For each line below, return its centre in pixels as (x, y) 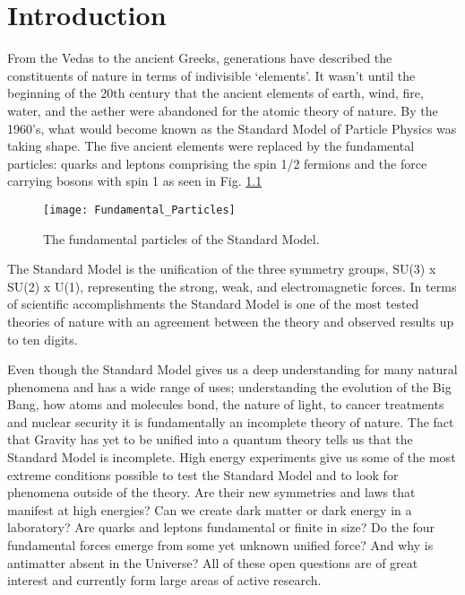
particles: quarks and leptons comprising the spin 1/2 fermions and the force (217, 163)
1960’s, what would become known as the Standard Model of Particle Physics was (232, 128)
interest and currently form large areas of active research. (164, 580)
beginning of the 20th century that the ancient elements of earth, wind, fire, (215, 93)
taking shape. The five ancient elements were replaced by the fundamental (211, 146)
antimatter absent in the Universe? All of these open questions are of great (213, 562)
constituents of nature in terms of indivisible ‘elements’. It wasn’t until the (211, 75)
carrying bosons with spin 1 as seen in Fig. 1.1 (135, 181)
